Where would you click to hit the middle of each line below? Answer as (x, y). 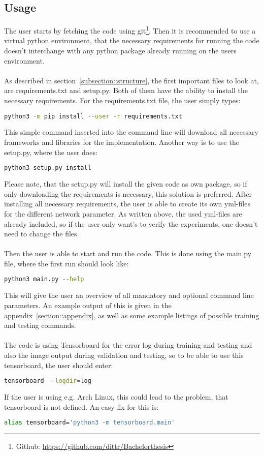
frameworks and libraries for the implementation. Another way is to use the (122, 142)
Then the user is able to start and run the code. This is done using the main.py (128, 253)
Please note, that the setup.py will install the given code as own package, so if (126, 184)
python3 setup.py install (48, 168)
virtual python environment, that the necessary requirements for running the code (132, 40)
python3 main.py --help (44, 279)
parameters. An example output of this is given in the (88, 305)
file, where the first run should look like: (67, 263)
